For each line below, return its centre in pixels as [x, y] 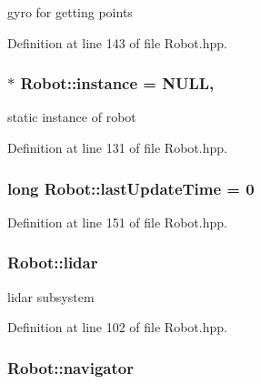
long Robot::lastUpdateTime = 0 [131, 188]
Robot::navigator [70, 367]
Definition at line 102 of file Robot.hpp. [117, 327]
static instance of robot [72, 117]
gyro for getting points [70, 12]
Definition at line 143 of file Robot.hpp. [117, 42]
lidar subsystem [51, 296]
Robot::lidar [53, 263]
